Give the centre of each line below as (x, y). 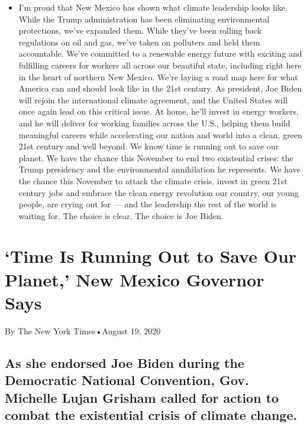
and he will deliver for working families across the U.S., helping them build (154, 123)
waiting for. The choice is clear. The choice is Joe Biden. (121, 215)
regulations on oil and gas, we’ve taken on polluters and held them (139, 42)
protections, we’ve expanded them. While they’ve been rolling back (140, 30)
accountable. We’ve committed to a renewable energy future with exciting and (160, 53)
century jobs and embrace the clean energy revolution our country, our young (159, 192)
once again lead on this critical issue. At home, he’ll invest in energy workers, (159, 111)
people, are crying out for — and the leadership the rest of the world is (148, 204)
